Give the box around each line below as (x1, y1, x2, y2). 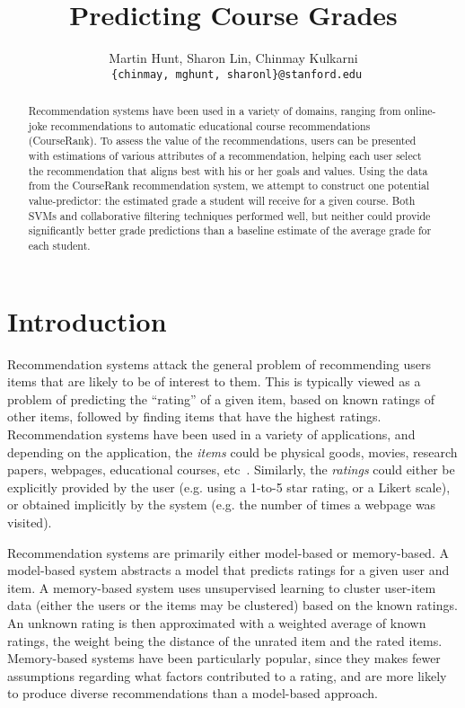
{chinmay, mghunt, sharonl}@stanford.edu (110, 67, 363, 81)
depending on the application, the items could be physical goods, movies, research (7, 442, 458, 461)
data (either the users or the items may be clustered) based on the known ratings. (7, 596, 458, 615)
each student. (28, 238, 91, 253)
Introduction (7, 302, 167, 339)
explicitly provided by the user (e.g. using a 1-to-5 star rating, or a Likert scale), (7, 477, 451, 496)
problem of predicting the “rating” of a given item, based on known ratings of (7, 389, 434, 408)
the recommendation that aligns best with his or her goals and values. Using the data (28, 163, 428, 178)
